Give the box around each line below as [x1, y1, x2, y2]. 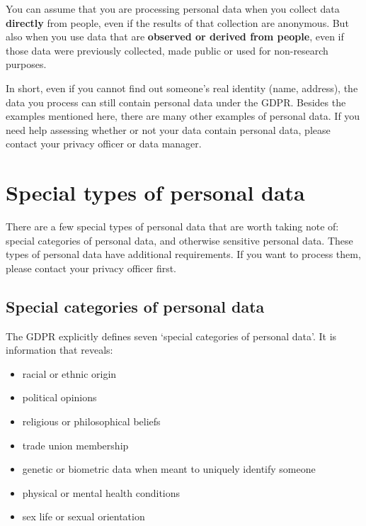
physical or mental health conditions [22, 485, 181, 500]
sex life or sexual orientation [22, 509, 145, 524]
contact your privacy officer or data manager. [6, 136, 202, 151]
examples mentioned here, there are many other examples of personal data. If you [6, 108, 360, 123]
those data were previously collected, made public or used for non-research [6, 43, 328, 57]
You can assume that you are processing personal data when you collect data [6, 1, 340, 16]
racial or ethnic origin [22, 366, 117, 381]
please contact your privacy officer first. [6, 260, 177, 275]
